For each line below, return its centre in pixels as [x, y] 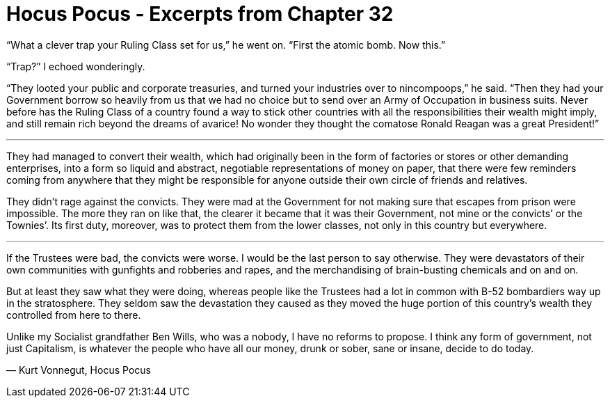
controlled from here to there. [74, 315]
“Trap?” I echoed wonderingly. [76, 66]
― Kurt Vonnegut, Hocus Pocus [79, 370]
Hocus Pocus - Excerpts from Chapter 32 [200, 14]
